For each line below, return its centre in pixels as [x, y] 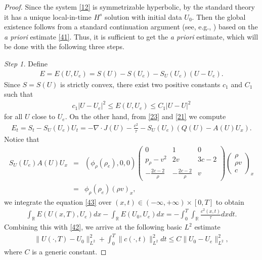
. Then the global [219, 16]
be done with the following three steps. [64, 46]
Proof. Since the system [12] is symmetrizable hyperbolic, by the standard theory [129, 7]
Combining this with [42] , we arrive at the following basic [93, 227]
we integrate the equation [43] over [58, 201]
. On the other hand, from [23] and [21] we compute [145, 116]
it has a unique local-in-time [48, 16]
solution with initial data [143, 16]
